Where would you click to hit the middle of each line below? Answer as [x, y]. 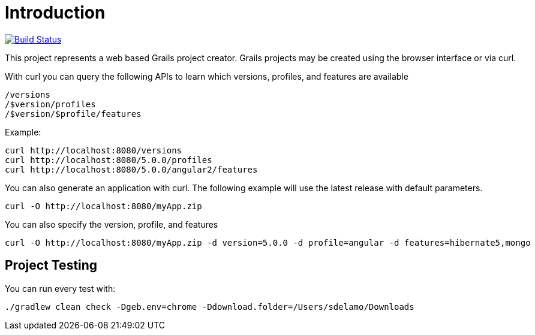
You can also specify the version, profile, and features [112, 224]
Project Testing [51, 265]
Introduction [55, 13]
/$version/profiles [50, 104]
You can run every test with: [60, 288]
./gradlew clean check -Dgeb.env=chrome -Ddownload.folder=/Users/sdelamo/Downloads [210, 307]
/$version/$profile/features [73, 114]
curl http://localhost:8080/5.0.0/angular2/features [131, 169]
